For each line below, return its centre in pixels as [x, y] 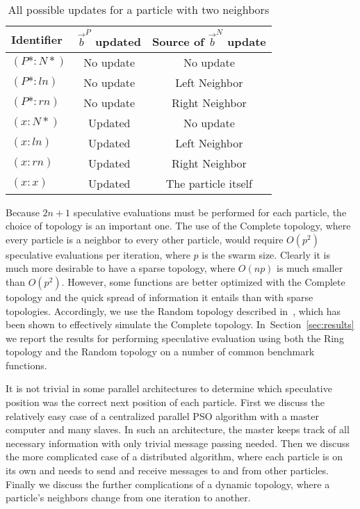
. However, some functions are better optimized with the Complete [203, 281]
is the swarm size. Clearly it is [266, 254]
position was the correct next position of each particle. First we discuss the [165, 402]
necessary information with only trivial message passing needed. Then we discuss [178, 443]
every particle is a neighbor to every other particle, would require [145, 239]
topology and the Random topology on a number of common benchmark [160, 352]
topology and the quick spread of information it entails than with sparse [159, 297]
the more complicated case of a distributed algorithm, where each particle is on [174, 457]
